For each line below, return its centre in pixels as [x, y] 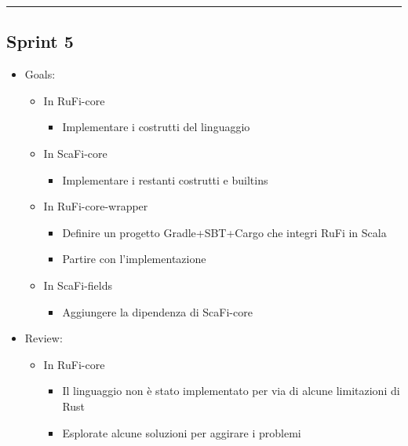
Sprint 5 [40, 41]
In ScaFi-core [75, 153]
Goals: [40, 74]
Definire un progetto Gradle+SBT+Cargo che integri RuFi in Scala [224, 232]
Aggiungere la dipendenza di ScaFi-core [157, 311]
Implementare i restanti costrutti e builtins [165, 179]
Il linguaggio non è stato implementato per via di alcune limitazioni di [231, 391]
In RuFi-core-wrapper [96, 206]
